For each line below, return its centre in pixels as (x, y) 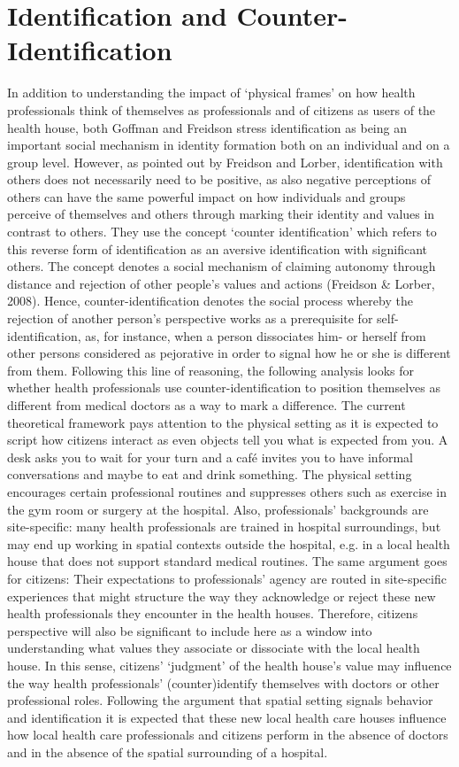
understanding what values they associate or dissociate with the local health (214, 648)
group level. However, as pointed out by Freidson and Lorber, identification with (225, 162)
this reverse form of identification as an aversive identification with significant (217, 248)
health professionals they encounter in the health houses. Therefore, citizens (213, 613)
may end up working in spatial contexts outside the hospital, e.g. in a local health (229, 543)
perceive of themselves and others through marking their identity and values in (221, 214)
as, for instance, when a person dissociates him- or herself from (256, 335)
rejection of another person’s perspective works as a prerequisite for (190, 318)
